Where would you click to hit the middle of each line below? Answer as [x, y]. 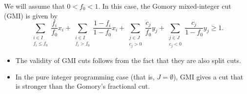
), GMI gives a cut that [208, 76]
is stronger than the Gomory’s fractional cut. [82, 86]
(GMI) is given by [31, 15]
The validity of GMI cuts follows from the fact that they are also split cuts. [128, 60]
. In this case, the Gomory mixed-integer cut [165, 6]
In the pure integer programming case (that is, [85, 76]
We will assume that [34, 6]
